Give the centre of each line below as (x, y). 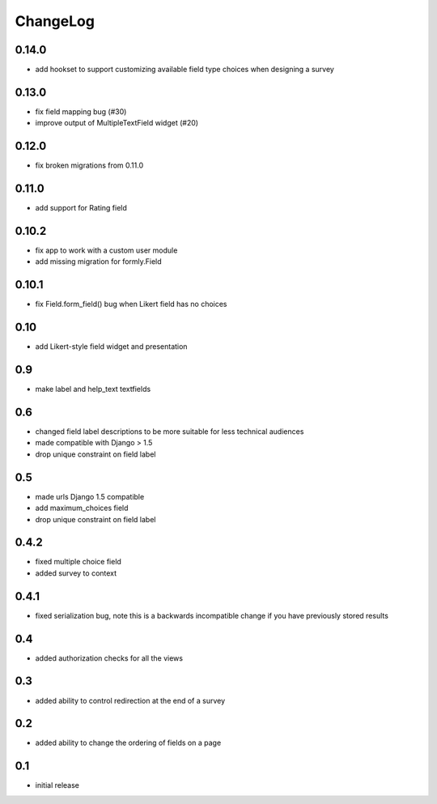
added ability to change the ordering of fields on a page (128, 743)
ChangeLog (55, 21)
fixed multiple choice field (78, 562)
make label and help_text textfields (93, 389)
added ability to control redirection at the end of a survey (130, 700)
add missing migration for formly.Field (98, 262)
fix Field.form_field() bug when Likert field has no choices (131, 304)
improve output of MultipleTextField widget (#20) (117, 123)
